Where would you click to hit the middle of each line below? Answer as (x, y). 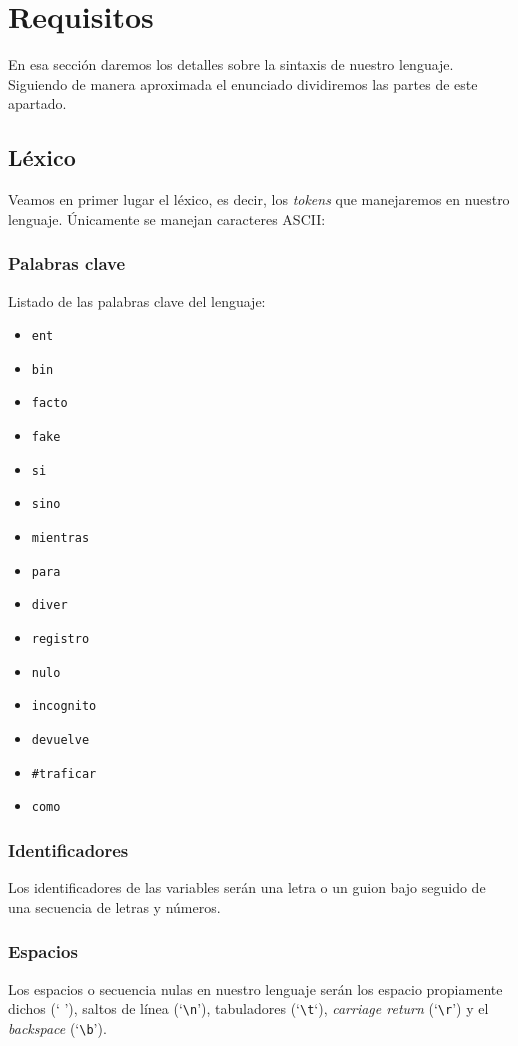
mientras (60, 538)
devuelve (60, 739)
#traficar (64, 773)
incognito (64, 706)
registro (60, 639)
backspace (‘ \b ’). (57, 1027)
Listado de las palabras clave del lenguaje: (137, 300)
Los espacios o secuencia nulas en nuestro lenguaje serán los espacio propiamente (255, 988)
